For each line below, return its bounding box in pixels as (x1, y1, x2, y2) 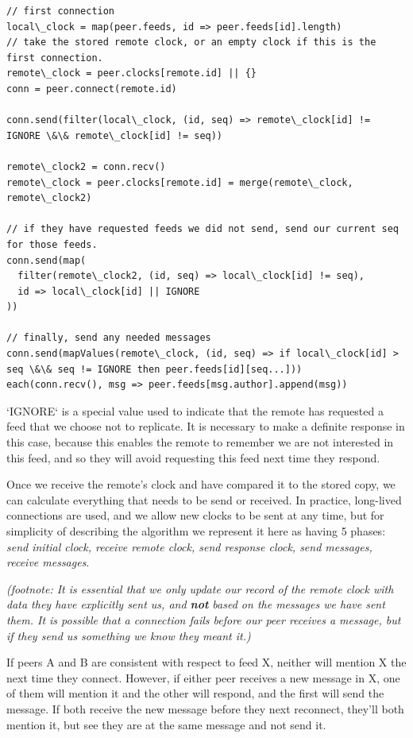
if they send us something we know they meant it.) (6, 627, 251, 643)
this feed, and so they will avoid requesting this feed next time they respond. (6, 449, 380, 466)
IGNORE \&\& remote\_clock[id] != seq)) (6, 129, 223, 141)
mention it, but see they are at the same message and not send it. (6, 716, 326, 732)
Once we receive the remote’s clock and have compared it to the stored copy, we (6, 476, 396, 493)
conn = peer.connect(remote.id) (6, 83, 177, 95)
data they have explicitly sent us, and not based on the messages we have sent (6, 596, 385, 612)
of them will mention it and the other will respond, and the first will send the (6, 685, 384, 701)
